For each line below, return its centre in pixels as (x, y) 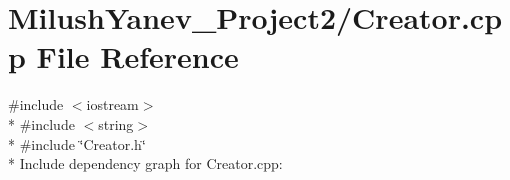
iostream (112, 104)
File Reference (137, 56)
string (116, 123)
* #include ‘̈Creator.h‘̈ (77, 143)
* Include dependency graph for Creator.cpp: (145, 163)
